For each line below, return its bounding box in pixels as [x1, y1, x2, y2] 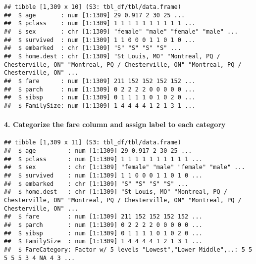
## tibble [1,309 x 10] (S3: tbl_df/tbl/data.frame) [4, 3, 181, 10]
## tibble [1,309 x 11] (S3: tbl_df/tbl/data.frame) [4, 139, 181, 146]
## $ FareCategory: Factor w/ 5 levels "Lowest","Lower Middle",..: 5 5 [4, 246, 253, 253]
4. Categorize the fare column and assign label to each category [4, 119, 226, 130]
